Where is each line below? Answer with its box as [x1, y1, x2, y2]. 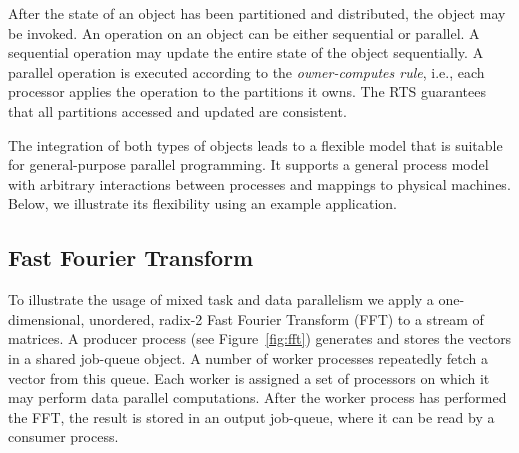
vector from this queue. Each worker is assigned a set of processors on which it [8, 367, 490, 388]
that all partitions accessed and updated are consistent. [8, 100, 347, 121]
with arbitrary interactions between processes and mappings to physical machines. [8, 173, 511, 194]
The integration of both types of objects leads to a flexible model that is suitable [8, 134, 503, 155]
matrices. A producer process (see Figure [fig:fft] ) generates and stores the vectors [8, 328, 512, 349]
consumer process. [8, 426, 119, 447]
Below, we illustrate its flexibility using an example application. [8, 193, 397, 214]
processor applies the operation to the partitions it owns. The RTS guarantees [8, 81, 487, 102]
